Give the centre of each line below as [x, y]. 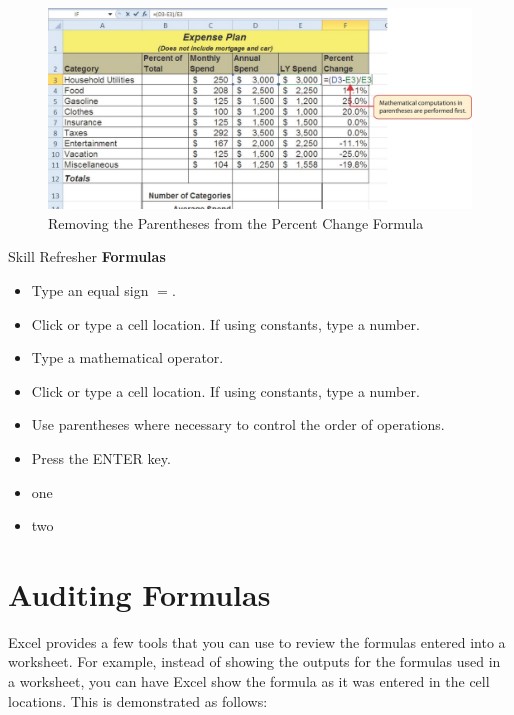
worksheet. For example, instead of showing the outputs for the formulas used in [254, 661]
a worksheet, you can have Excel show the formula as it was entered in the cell [249, 681]
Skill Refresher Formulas [87, 256]
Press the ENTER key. [101, 457]
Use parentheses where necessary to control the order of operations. [238, 424]
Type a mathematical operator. [127, 357]
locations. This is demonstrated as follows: [138, 700]
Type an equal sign [90, 290]
